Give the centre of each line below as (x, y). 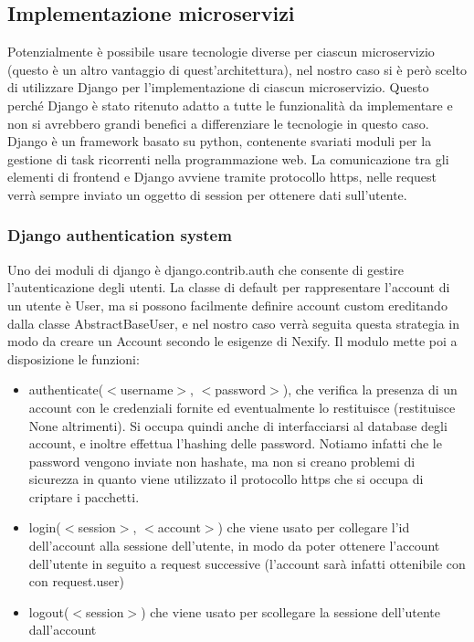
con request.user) (76, 581)
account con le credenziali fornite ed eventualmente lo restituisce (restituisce (242, 407)
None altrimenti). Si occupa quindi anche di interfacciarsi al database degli (238, 425)
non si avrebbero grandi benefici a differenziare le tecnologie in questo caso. (218, 123)
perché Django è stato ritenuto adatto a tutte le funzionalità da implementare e (230, 105)
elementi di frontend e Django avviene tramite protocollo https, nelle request (222, 177)
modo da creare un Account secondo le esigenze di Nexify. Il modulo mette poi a (232, 341)
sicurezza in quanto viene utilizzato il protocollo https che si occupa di (226, 479)
